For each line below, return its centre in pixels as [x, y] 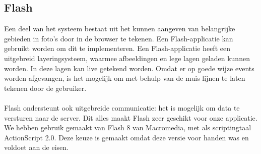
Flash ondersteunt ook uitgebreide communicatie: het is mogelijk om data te [122, 107]
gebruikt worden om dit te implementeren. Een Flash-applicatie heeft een [117, 48]
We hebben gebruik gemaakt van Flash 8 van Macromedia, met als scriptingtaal [128, 127]
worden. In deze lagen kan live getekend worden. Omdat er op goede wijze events [129, 68]
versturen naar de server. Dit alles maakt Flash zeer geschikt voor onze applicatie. [131, 117]
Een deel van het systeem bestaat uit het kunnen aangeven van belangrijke [120, 29]
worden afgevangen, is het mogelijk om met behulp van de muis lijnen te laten [125, 78]
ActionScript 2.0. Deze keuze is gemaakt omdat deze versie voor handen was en [126, 137]
